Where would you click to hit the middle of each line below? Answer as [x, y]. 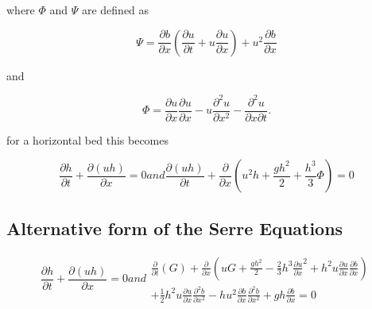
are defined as [115, 10]
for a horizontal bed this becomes [88, 139]
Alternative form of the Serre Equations [175, 228]
